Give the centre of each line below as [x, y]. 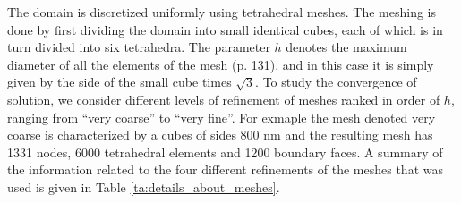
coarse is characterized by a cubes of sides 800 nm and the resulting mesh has [220, 135]
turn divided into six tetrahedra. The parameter [139, 47]
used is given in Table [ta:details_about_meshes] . [144, 186]
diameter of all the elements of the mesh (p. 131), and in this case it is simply [221, 64]
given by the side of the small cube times [120, 82]
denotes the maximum [346, 47]
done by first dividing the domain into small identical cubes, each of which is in [225, 29]
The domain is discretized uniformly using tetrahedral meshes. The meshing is [222, 12]
